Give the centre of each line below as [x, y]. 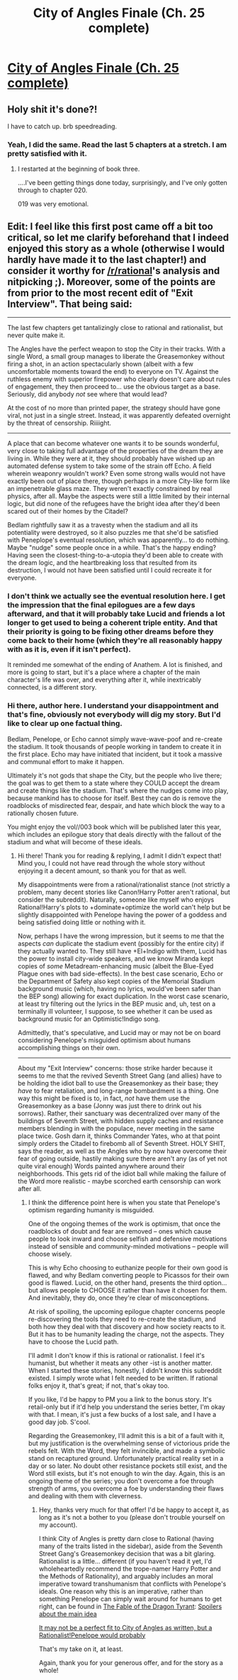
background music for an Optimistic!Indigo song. [89, 1019]
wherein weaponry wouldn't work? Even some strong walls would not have [117, 474]
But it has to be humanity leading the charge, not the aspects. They [126, 1334]
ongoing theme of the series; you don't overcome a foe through [121, 1481]
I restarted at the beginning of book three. [79, 169]
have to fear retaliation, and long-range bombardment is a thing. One [118, 1090]
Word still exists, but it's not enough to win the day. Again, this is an [126, 1473]
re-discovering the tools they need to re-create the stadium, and [122, 1319]
